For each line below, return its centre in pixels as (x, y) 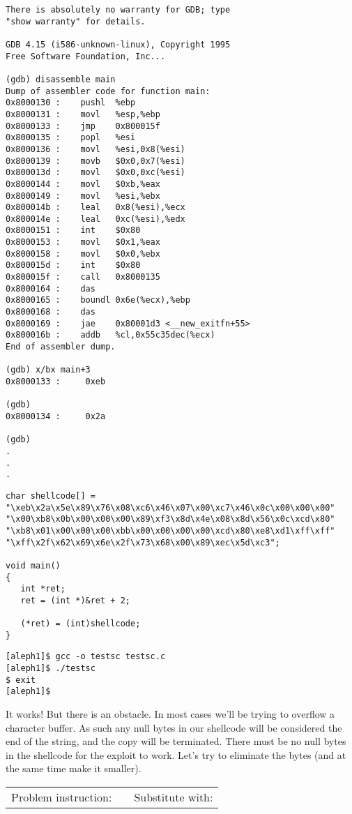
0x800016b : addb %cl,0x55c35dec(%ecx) (110, 335)
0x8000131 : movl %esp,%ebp (83, 114)
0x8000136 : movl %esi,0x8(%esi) (95, 149)
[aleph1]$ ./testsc (51, 669)
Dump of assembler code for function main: (108, 91)
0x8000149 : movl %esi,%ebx (83, 196)
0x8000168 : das (51, 312)
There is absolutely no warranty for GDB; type (118, 10)
